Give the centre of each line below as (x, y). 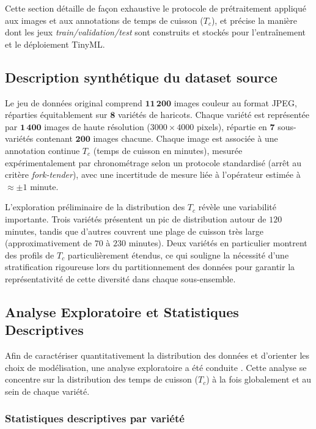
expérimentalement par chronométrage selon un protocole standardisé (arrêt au (153, 162)
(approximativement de (48, 243)
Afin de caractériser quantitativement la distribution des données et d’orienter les (157, 355)
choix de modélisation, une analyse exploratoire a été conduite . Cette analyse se (156, 367)
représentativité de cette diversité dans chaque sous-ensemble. (120, 278)
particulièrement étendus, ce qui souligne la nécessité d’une (178, 255)
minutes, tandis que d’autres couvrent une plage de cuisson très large (134, 231)
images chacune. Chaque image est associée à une (186, 138)
